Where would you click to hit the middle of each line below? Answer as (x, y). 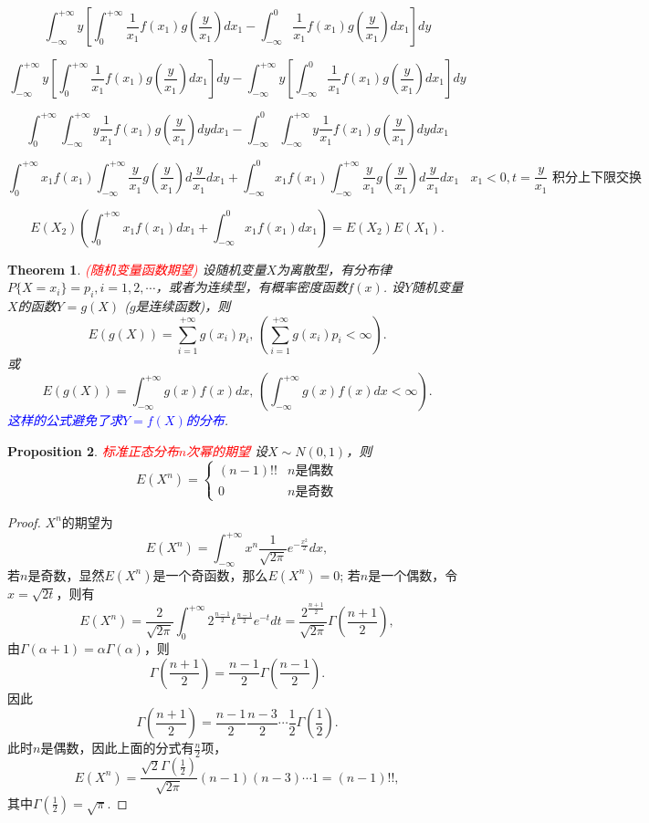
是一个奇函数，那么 (210, 574)
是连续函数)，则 (183, 305)
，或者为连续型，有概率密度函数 (251, 287)
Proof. (24, 521)
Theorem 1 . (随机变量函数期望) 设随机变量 (137, 269)
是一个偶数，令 (413, 574)
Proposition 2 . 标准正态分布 (93, 450)
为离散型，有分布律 (335, 269)
